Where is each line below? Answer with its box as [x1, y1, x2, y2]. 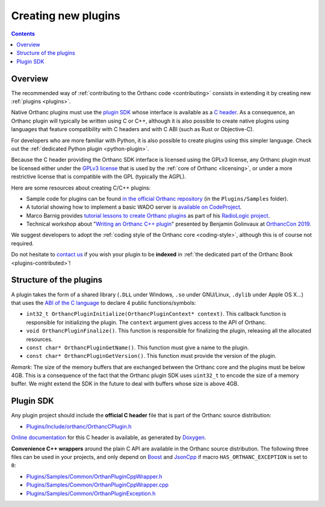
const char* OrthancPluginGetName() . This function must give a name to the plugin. [26, 343, 249, 351]
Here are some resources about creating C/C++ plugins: [11, 184, 151, 191]
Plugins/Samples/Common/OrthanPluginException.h [26, 490, 156, 497]
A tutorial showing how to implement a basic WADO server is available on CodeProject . [26, 203, 242, 210]
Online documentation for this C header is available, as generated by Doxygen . [11, 434, 206, 441]
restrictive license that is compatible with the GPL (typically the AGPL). [11, 173, 187, 180]
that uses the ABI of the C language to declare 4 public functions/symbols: [11, 299, 196, 306]
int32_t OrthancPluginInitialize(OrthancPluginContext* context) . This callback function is [26, 310, 286, 318]
